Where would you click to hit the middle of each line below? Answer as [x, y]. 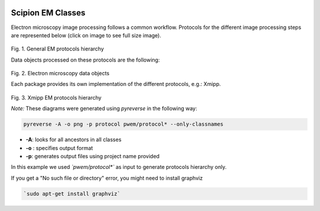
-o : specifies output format [59, 148]
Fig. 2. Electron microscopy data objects [60, 73]
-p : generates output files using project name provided [93, 156]
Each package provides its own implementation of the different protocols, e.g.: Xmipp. [116, 84]
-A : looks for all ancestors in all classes [73, 140]
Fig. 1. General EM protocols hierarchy [57, 49]
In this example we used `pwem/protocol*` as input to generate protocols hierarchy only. [119, 167]
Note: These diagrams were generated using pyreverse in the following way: [104, 108]
